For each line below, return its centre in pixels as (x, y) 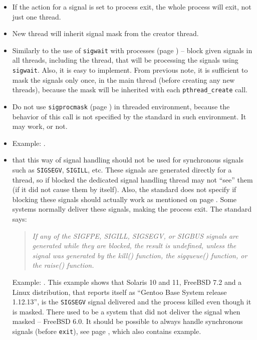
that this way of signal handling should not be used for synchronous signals (128, 160)
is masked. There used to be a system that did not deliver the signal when (126, 311)
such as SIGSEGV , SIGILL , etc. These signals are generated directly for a (122, 169)
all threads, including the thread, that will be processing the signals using (125, 60)
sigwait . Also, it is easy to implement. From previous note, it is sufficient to (130, 70)
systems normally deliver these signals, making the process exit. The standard (132, 209)
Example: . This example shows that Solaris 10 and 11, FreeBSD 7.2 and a (127, 282)
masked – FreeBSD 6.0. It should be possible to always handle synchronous (127, 321)
